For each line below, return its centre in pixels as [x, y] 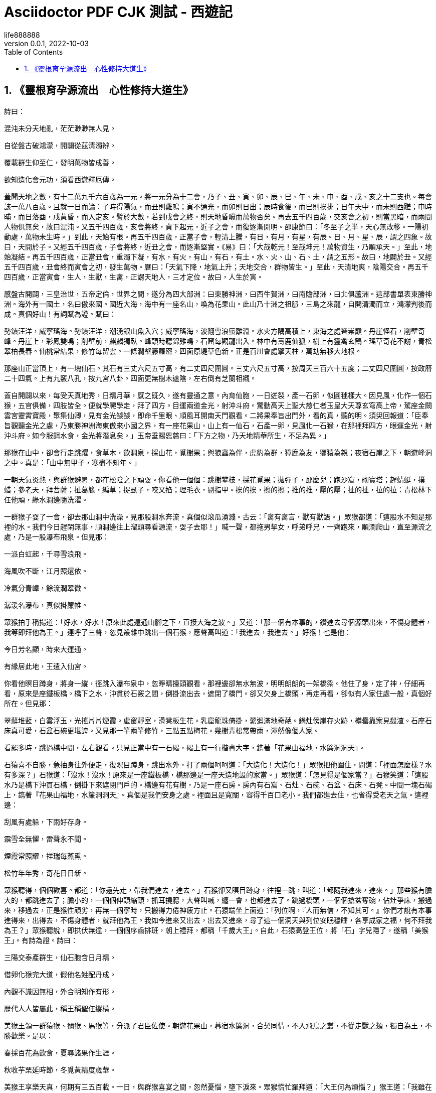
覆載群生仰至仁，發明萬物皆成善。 [60, 162]
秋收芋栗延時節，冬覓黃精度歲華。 [60, 1069]
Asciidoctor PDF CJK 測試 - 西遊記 [119, 12]
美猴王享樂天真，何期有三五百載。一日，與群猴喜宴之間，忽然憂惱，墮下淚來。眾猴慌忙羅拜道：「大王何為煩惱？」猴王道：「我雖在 [218, 1086]
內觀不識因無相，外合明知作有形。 [60, 991]
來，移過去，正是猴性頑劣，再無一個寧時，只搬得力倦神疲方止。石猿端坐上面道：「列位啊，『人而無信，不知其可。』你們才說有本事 [218, 910]
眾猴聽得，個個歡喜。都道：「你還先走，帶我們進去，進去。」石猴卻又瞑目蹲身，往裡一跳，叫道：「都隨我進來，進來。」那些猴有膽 [218, 890]
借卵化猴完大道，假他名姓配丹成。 [60, 974]
